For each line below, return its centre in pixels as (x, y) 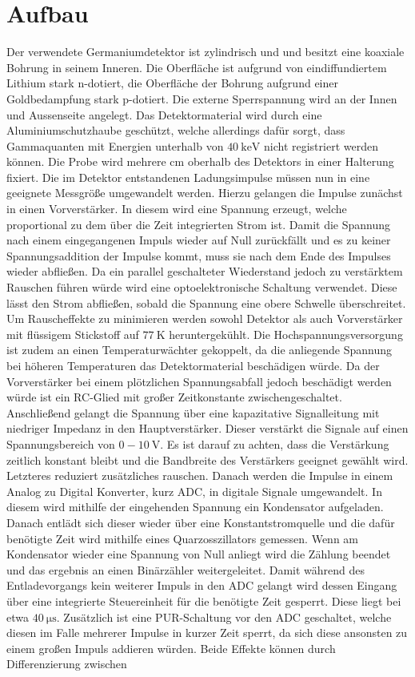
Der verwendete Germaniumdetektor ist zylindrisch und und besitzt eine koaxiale (206, 52)
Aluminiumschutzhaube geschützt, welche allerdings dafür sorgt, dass (176, 130)
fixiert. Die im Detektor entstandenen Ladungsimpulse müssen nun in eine (188, 177)
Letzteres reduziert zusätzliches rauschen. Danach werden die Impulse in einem (200, 476)
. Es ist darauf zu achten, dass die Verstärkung (275, 443)
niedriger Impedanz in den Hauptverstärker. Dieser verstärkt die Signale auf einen (207, 428)
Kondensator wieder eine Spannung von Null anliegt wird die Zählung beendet (199, 554)
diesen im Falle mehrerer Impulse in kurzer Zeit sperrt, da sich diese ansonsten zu (207, 633)
